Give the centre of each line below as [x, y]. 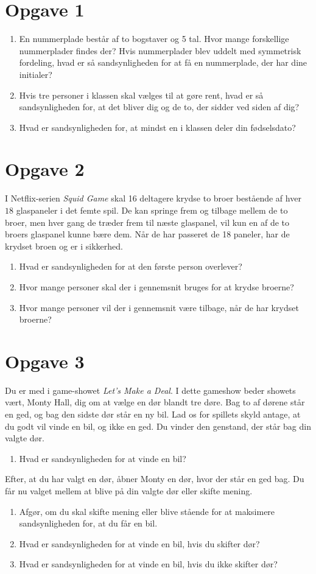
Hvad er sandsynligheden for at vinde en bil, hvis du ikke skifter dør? [148, 564]
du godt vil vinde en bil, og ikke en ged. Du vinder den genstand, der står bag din [158, 426]
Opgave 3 [45, 361]
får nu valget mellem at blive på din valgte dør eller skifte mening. [129, 491]
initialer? [36, 74]
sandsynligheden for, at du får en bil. [88, 523]
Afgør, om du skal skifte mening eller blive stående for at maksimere [147, 511]
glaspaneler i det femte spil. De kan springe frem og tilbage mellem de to [152, 210]
